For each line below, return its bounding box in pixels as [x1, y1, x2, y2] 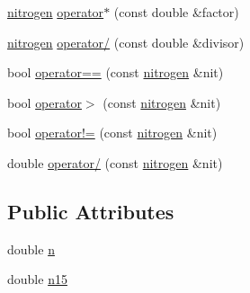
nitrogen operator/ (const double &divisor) [7, 32, 245, 51]
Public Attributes [7, 197, 174, 225]
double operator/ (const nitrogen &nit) [7, 153, 223, 172]
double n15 [7, 270, 67, 289]
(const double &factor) [113, 3, 239, 21]
